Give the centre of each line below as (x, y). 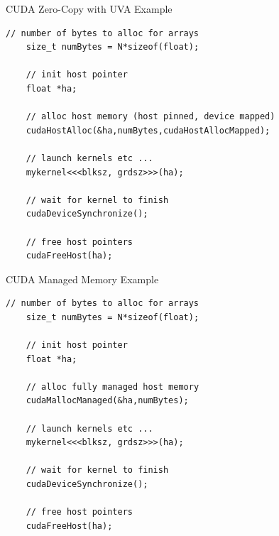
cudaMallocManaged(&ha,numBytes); (107, 401)
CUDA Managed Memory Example (82, 279)
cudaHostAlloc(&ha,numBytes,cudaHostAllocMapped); (148, 130)
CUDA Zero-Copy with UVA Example (89, 9)
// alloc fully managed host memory (113, 387)
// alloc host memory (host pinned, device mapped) (151, 117)
